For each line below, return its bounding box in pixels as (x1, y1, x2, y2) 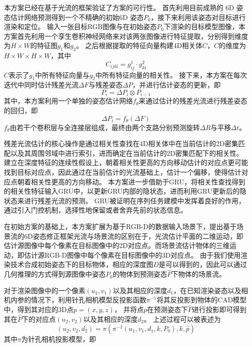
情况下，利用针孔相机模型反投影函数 (31, 295, 146, 305)
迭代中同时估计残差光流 (4, 80, 79, 90)
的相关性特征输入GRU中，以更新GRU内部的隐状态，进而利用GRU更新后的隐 (4, 186, 247, 196)
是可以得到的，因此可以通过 (158, 259, 247, 269)
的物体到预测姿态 (112, 269, 167, 279)
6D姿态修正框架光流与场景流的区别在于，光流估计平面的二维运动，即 (24, 231, 243, 241)
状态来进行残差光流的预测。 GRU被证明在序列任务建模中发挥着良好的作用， (4, 195, 246, 205)
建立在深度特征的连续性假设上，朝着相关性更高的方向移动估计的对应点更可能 (4, 157, 248, 167)
